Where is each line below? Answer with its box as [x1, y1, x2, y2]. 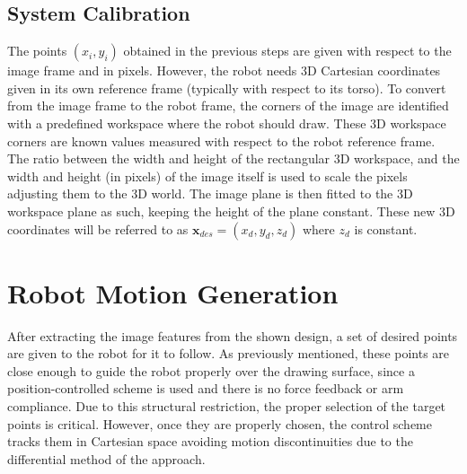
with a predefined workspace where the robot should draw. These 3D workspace [7, 113, 446, 132]
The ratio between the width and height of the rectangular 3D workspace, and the [7, 149, 460, 168]
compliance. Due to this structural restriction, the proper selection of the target [7, 397, 446, 416]
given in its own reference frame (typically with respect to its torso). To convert [7, 78, 446, 97]
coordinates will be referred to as [7, 219, 189, 238]
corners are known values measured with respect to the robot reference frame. [7, 131, 436, 150]
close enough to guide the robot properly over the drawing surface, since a [7, 361, 415, 380]
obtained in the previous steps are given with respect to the [123, 41, 452, 60]
